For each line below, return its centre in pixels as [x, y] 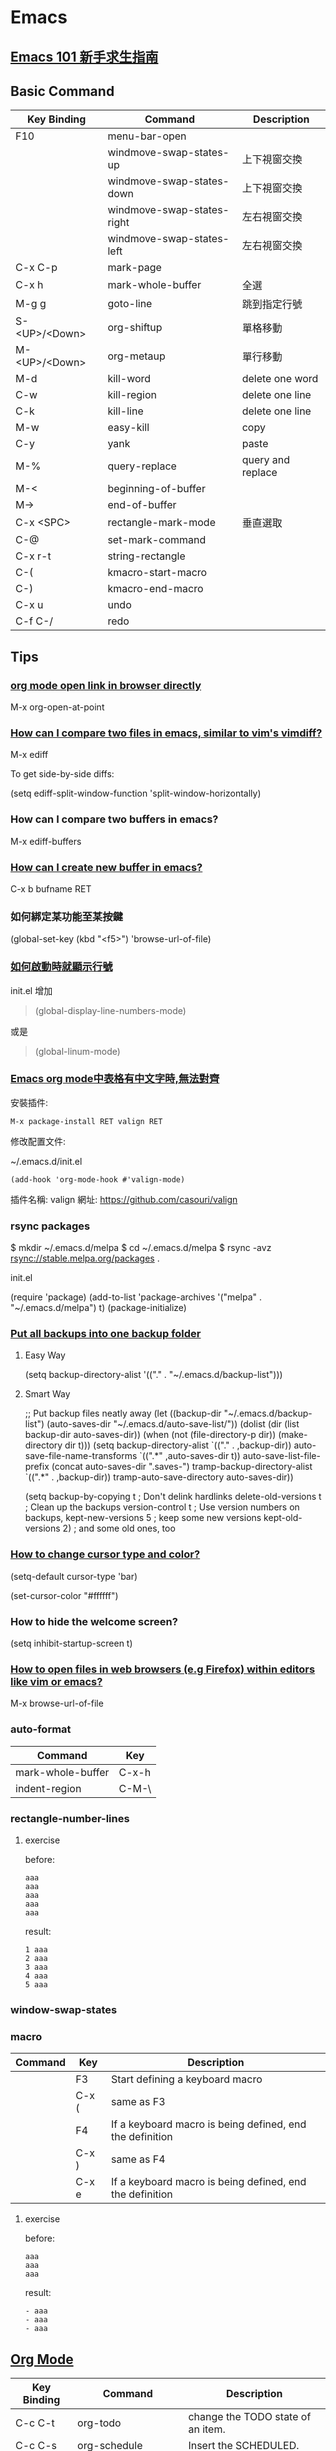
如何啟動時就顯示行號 [61, 967]
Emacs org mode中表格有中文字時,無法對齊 [115, 1079]
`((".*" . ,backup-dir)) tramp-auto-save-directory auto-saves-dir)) [159, 1477]
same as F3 [138, 2102]
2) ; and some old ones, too [119, 1528]
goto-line [130, 304]
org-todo [99, 2423]
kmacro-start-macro [157, 573]
